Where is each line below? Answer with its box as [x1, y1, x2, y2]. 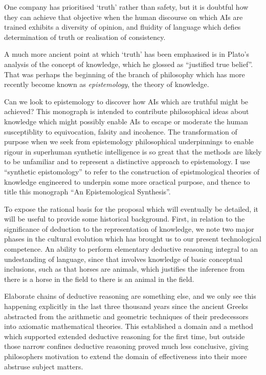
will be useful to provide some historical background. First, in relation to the [4, 213, 245, 224]
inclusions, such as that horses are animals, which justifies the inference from [4, 263, 245, 274]
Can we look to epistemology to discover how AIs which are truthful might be [4, 96, 249, 106]
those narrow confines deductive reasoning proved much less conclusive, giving [4, 341, 249, 351]
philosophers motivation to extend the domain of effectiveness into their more [4, 351, 247, 361]
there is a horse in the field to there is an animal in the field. [4, 273, 194, 284]
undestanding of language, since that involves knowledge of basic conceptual [4, 253, 242, 264]
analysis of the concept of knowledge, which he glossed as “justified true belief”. [4, 58, 253, 69]
